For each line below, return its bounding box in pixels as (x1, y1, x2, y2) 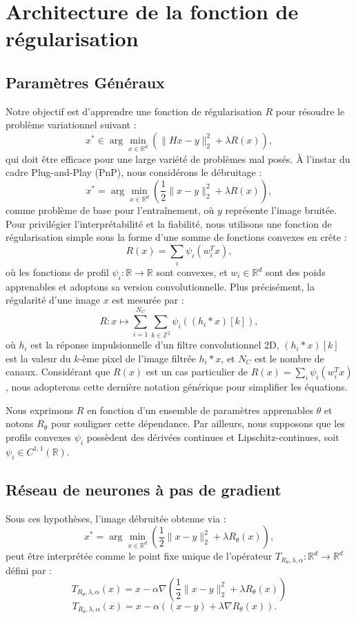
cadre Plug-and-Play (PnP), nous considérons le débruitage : (6, 165, 262, 179)
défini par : (6, 563, 52, 578)
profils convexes (6, 430, 72, 444)
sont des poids (266, 265, 326, 279)
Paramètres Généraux (6, 71, 165, 92)
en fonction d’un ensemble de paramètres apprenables (87, 402, 313, 417)
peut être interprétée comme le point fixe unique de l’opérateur (6, 549, 273, 563)
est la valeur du (6, 351, 71, 365)
